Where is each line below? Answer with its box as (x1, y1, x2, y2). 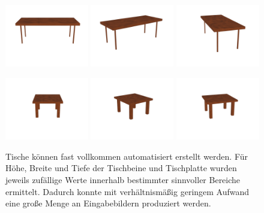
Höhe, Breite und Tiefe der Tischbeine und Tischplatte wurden (5, 162, 237, 174)
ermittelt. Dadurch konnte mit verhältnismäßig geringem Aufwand (5, 185, 250, 197)
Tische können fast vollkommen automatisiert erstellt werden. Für (5, 150, 248, 162)
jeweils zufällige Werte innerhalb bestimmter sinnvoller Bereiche (5, 174, 241, 186)
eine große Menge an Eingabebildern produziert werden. (5, 197, 211, 209)
